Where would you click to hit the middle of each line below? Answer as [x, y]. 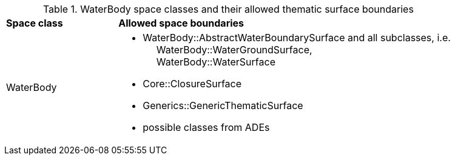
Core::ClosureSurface [192, 84]
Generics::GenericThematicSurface [223, 105]
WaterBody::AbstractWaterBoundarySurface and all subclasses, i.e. [297, 38]
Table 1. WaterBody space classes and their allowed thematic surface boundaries [228, 9]
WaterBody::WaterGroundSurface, [234, 50]
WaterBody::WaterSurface [216, 62]
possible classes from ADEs [206, 127]
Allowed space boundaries [181, 23]
